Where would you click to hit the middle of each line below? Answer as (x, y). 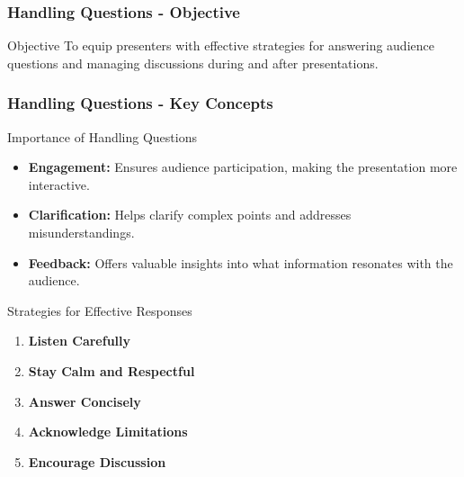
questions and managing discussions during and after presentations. (193, 63)
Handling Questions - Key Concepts (140, 103)
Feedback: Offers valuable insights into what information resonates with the (241, 262)
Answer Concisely (85, 401)
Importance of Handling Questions (102, 136)
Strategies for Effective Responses (100, 310)
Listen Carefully (80, 341)
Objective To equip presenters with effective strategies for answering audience (221, 45)
